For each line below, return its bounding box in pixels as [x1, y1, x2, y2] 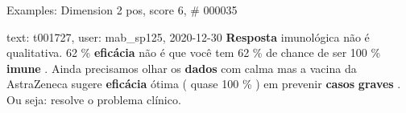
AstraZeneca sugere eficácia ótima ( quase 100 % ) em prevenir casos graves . [6, 75, 401, 92]
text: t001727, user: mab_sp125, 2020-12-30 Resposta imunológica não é [6, 28, 370, 45]
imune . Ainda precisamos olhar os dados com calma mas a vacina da [6, 59, 357, 76]
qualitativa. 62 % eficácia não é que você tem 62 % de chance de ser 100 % [6, 44, 381, 61]
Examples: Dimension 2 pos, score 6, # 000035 [6, 2, 238, 18]
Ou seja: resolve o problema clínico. [6, 91, 181, 107]
